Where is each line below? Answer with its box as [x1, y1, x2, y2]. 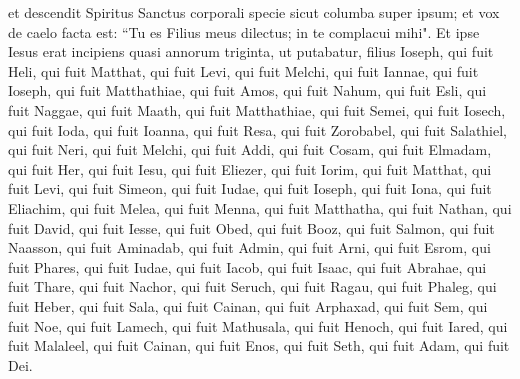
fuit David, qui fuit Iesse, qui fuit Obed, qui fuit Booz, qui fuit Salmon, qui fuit [8, 217, 495, 238]
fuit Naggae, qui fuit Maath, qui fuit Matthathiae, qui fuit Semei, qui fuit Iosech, [8, 99, 506, 120]
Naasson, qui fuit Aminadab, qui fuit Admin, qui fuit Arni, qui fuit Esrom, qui [8, 237, 491, 258]
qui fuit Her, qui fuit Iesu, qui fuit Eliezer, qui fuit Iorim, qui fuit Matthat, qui [8, 158, 492, 179]
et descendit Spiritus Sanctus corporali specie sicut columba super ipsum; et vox [8, 2, 500, 22]
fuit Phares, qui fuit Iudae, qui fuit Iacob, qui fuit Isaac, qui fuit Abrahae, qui [8, 256, 487, 277]
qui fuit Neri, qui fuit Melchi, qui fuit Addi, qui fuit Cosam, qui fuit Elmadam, [8, 139, 492, 160]
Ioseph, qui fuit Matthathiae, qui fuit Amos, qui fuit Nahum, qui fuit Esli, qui [8, 80, 487, 101]
